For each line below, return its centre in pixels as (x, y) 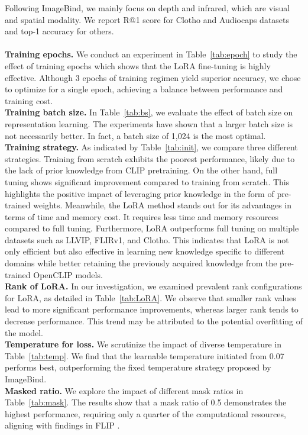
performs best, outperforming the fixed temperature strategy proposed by (138, 367)
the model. (24, 332)
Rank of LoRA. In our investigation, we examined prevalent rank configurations (153, 286)
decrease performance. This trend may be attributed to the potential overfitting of (154, 321)
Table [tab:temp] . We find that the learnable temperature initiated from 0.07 (145, 355)
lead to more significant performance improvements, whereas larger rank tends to (152, 309)
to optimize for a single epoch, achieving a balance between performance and (144, 89)
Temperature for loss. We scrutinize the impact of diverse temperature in (143, 344)
